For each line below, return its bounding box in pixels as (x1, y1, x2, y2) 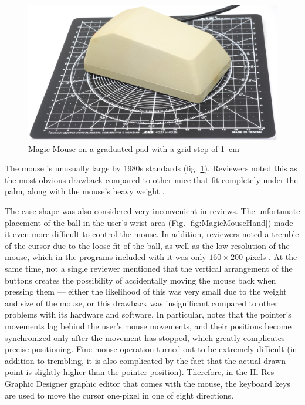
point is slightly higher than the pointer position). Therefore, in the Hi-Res (5, 366, 274, 378)
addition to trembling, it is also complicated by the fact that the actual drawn (5, 354, 286, 366)
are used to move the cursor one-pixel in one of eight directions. (5, 389, 234, 401)
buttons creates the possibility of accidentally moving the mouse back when (5, 274, 276, 286)
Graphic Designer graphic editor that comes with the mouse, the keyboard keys (5, 377, 290, 389)
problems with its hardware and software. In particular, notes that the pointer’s (5, 308, 292, 320)
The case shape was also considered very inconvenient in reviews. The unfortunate (5, 205, 300, 217)
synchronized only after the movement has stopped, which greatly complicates (5, 331, 285, 343)
